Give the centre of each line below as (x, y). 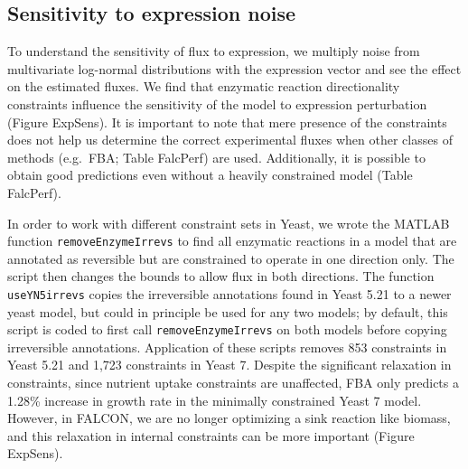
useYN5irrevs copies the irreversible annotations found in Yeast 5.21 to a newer (229, 293)
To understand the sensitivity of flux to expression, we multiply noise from (214, 51)
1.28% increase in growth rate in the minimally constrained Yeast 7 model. (215, 400)
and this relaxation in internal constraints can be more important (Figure (211, 435)
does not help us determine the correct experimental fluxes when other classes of (230, 140)
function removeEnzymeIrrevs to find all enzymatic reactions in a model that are (232, 241)
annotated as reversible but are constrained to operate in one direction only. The (231, 258)
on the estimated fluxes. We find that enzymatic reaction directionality (204, 86)
